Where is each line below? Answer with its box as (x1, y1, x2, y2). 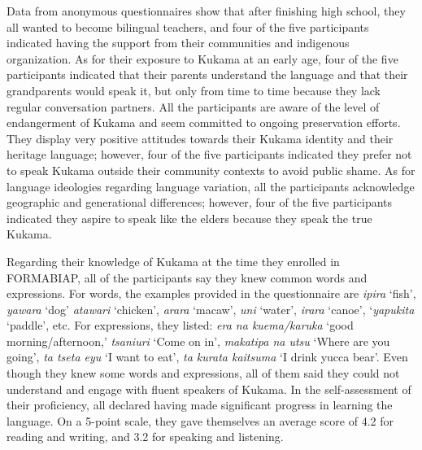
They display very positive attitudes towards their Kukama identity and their (7, 129, 394, 146)
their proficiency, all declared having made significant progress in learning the (7, 396, 393, 413)
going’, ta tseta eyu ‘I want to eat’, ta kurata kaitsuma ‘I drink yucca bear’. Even (7, 348, 408, 365)
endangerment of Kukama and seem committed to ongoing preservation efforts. (7, 114, 401, 131)
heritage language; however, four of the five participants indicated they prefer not (7, 146, 412, 163)
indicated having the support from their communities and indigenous (7, 34, 350, 51)
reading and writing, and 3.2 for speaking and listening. (7, 428, 284, 445)
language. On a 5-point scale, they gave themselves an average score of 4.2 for (7, 412, 394, 429)
